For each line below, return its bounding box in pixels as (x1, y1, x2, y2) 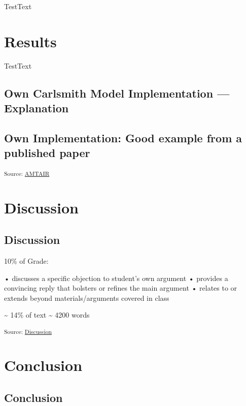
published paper (4, 145, 90, 161)
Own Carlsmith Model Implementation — (4, 85, 230, 101)
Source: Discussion (4, 327, 52, 335)
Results (4, 30, 57, 51)
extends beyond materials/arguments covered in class (4, 292, 169, 303)
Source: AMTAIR (4, 169, 50, 178)
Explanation (4, 100, 69, 116)
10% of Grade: (4, 255, 49, 266)
